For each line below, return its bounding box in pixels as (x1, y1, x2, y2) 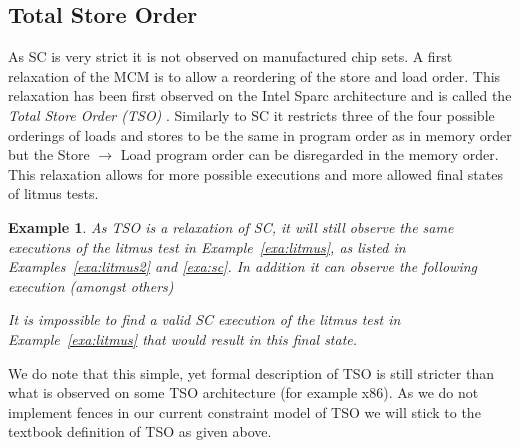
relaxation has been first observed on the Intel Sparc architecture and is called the (8, 85, 512, 106)
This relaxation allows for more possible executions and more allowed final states (8, 163, 503, 184)
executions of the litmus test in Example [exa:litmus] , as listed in (8, 236, 406, 257)
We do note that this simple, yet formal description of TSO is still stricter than (8, 362, 494, 383)
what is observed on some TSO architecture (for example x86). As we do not (8, 382, 479, 403)
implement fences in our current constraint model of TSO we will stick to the (8, 401, 481, 422)
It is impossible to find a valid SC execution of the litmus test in (8, 309, 401, 330)
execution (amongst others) (8, 275, 174, 296)
